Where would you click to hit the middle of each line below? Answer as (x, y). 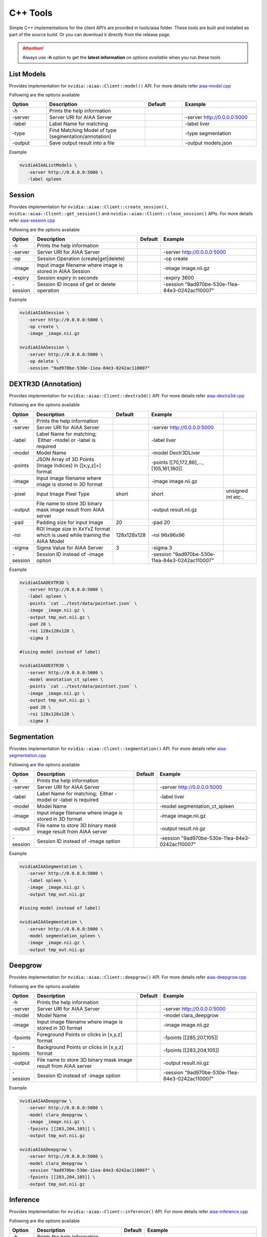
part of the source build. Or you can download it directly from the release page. (90, 34)
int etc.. (235, 497)
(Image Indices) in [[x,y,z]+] (69, 465)
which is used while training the (73, 535)
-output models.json (209, 143)
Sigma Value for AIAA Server (70, 548)
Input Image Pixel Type (63, 494)
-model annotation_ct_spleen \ (65, 680)
